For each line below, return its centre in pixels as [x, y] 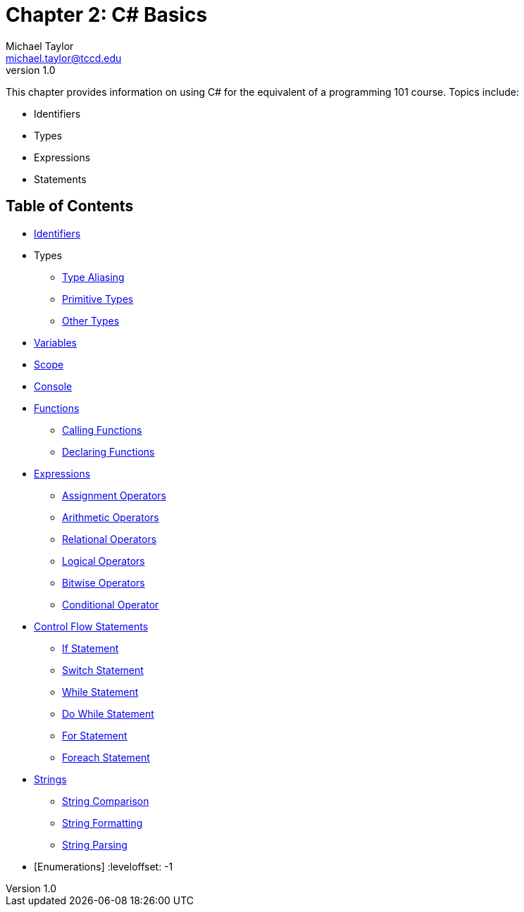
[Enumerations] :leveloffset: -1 [104, 866]
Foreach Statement [106, 757]
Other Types [91, 320]
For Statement [95, 735]
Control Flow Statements [91, 626]
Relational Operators [110, 539]
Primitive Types [98, 299]
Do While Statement [108, 713]
